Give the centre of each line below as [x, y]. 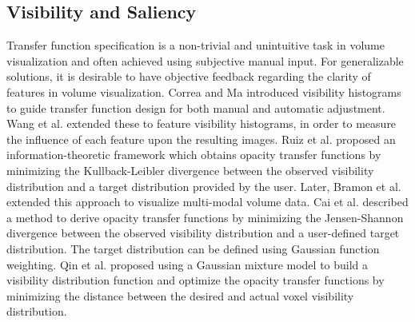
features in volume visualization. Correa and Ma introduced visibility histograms [204, 91]
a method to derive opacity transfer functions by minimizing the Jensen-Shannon [205, 217]
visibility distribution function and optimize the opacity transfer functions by [196, 280]
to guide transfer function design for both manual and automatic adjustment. [196, 107]
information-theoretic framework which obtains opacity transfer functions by [194, 155]
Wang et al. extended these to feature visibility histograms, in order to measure [202, 123]
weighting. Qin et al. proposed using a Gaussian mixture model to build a [188, 264]
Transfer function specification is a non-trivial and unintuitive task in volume [196, 45]
